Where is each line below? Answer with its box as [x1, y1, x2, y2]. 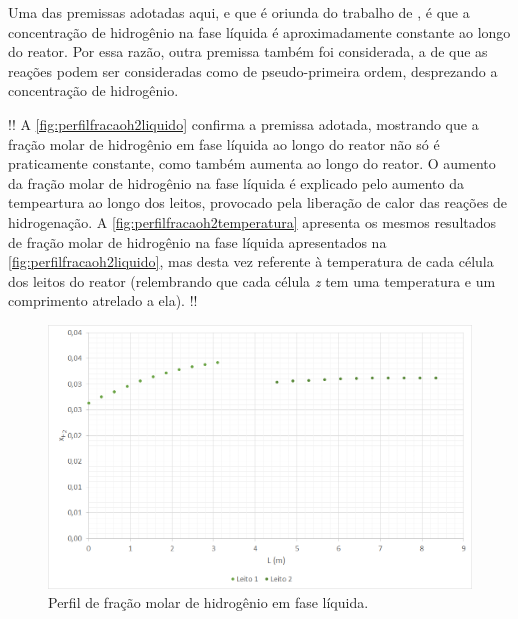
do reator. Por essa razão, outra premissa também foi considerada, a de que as [8, 41, 488, 62]
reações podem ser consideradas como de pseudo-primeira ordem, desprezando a [8, 60, 498, 81]
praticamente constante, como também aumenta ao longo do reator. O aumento [8, 153, 496, 174]
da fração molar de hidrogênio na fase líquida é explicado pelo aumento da [8, 172, 464, 193]
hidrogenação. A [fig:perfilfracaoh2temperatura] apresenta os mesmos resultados [8, 211, 497, 232]
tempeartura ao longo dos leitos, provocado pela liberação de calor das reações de [8, 192, 508, 213]
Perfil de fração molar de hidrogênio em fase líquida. [48, 592, 369, 613]
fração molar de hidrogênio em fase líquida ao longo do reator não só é [8, 133, 440, 154]
